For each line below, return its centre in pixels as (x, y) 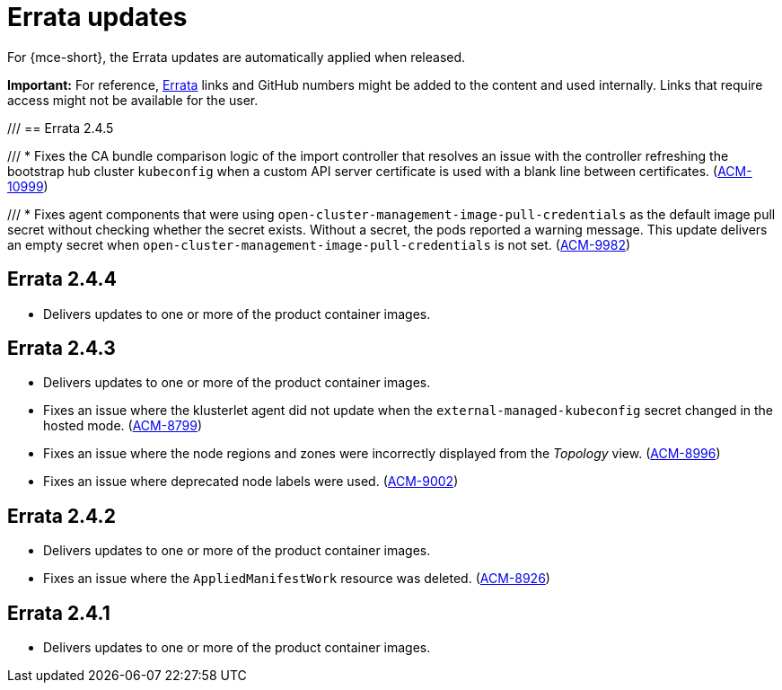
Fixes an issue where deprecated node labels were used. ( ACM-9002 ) (251, 482)
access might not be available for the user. (133, 100)
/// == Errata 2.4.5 (61, 128)
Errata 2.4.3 (62, 349)
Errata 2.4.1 (59, 613)
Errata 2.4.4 (62, 279)
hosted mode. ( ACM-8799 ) (123, 426)
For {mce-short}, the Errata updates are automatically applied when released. (237, 57)
